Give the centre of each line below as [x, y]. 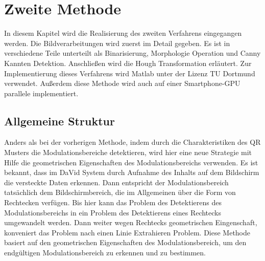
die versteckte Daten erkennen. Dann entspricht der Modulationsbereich [116, 182]
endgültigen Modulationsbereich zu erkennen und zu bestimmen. [105, 253]
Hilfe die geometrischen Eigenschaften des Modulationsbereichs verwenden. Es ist [131, 162]
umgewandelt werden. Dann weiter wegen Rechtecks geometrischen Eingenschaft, [131, 222]
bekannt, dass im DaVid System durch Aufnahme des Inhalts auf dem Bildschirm [132, 172]
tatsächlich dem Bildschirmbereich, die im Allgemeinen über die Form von [120, 192]
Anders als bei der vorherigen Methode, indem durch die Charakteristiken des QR [132, 142]
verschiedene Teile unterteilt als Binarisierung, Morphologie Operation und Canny [132, 53]
